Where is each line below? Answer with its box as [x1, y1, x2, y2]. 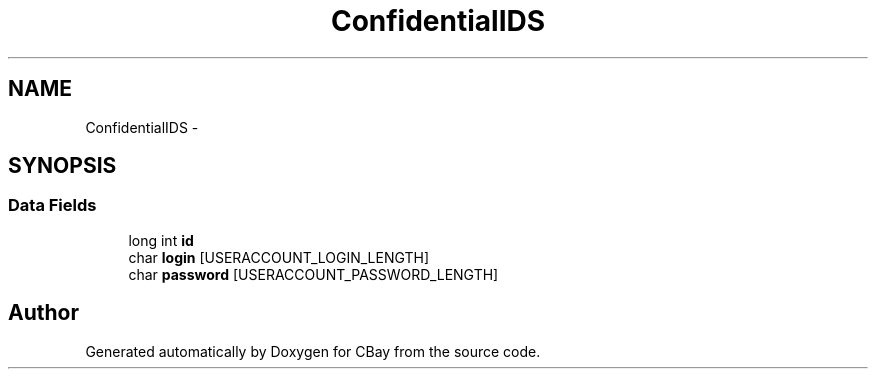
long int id [128, 231, 194, 249]
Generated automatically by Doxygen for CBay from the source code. [85, 342, 541, 360]
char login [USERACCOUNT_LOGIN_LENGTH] [128, 248, 430, 266]
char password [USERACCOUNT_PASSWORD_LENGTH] [128, 265, 499, 283]
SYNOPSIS [8, 153, 117, 179]
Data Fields [8, 195, 97, 216]
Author [8, 300, 79, 326]
